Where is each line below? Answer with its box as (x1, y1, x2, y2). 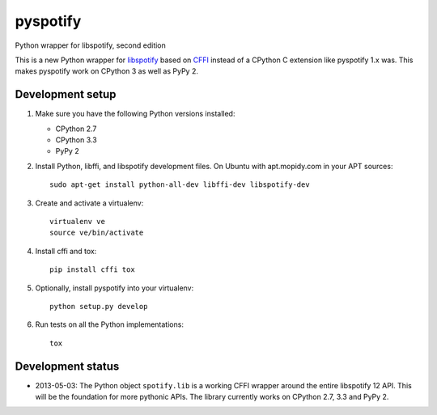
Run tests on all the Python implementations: (35, 320, 184, 329)
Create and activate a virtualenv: (35, 198, 144, 208)
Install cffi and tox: (35, 246, 97, 256)
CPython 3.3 (55, 135, 97, 145)
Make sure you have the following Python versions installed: (35, 109, 235, 119)
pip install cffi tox (49, 265, 135, 274)
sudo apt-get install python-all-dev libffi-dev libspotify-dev (49, 180, 311, 189)
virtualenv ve (49, 217, 105, 226)
